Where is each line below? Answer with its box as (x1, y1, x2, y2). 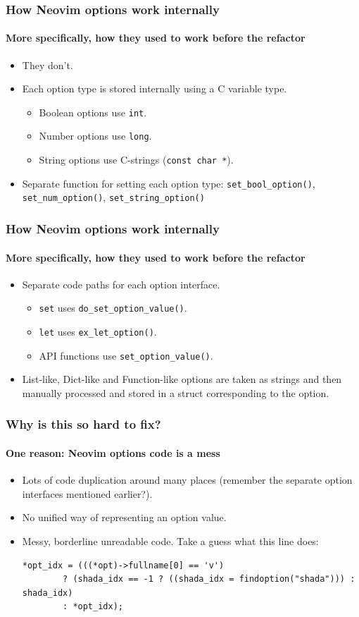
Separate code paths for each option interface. (22, 276, 220, 291)
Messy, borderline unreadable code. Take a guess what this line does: (22, 533, 319, 548)
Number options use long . (39, 128, 152, 143)
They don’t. (22, 57, 73, 72)
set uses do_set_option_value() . (39, 300, 187, 315)
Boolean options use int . (39, 104, 147, 119)
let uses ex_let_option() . (39, 324, 157, 338)
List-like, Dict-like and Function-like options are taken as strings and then (22, 372, 342, 386)
